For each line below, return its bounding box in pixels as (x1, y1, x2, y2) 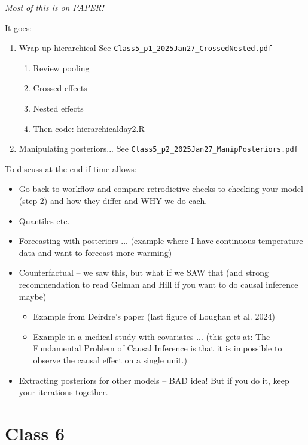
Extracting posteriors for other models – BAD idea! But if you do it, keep (19, 374, 289, 386)
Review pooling (33, 61, 90, 74)
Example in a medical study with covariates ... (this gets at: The (33, 330, 270, 342)
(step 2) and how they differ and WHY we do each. (19, 194, 208, 207)
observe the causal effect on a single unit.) (33, 354, 187, 366)
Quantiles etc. (19, 214, 70, 227)
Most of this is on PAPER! (5, 1, 104, 13)
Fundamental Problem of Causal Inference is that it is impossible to (33, 342, 282, 354)
